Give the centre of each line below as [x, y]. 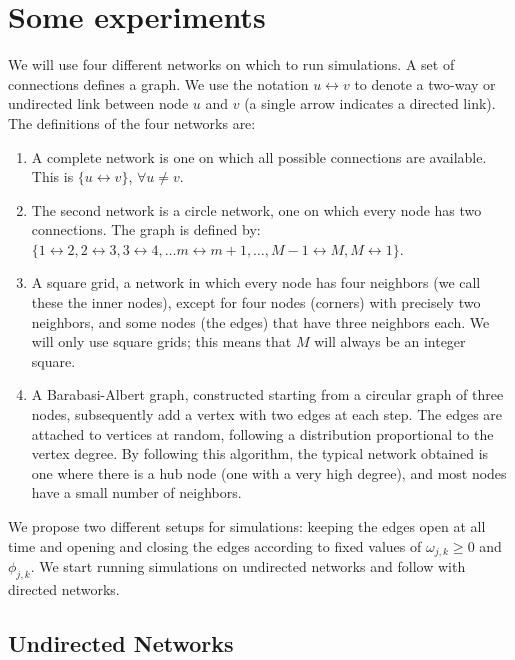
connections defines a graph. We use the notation [158, 83]
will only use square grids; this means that [161, 341]
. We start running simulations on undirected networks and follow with [248, 566]
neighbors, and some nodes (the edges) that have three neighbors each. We [260, 321]
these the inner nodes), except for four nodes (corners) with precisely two [256, 302]
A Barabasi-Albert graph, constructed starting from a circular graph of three [267, 394]
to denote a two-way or [425, 83]
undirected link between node [98, 103]
